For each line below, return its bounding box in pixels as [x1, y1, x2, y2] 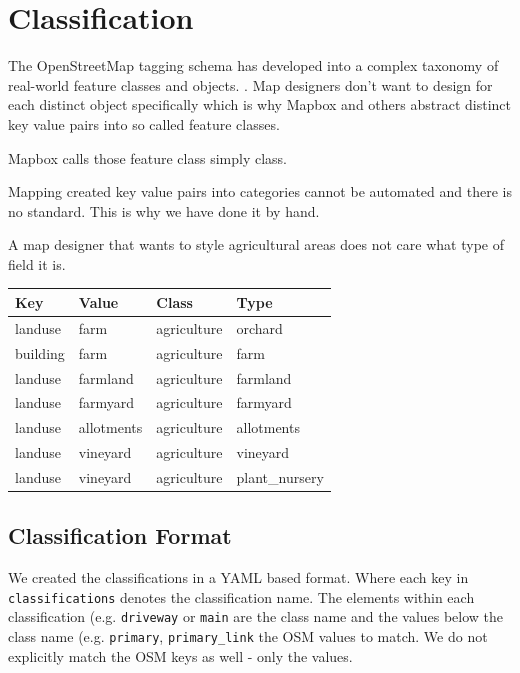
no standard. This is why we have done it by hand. [8, 200, 320, 221]
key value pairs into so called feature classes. [8, 113, 280, 134]
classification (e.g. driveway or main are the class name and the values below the [8, 606, 504, 627]
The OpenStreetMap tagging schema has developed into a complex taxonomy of [8, 55, 499, 76]
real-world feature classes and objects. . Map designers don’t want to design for [8, 74, 493, 95]
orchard [236, 317, 283, 338]
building [15, 342, 65, 363]
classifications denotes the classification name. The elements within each [8, 586, 475, 607]
